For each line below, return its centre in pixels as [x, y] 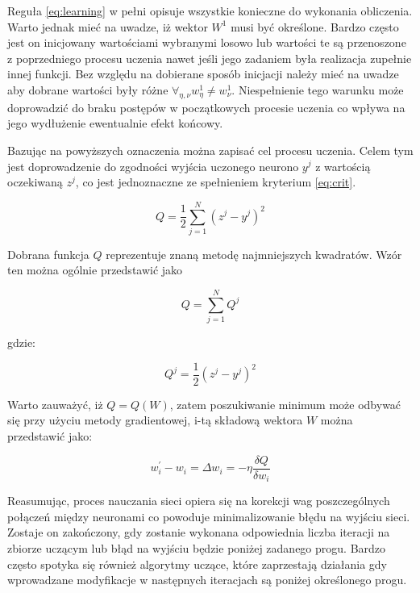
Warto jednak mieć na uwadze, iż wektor [108, 26]
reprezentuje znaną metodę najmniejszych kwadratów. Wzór [254, 254]
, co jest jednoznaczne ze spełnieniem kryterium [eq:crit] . [216, 182]
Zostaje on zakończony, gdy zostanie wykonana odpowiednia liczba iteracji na [199, 532]
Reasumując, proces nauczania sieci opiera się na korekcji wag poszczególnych [199, 501]
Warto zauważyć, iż [55, 404]
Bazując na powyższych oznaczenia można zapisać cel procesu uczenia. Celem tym [210, 150]
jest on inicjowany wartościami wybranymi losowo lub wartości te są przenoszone [207, 42]
